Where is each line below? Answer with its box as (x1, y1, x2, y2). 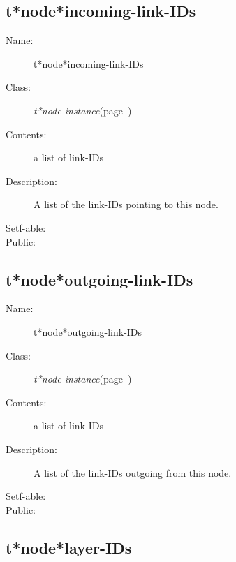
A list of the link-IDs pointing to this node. (34, 197, 219, 212)
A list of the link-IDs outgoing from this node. (34, 465, 232, 480)
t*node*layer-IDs (6, 536, 132, 558)
